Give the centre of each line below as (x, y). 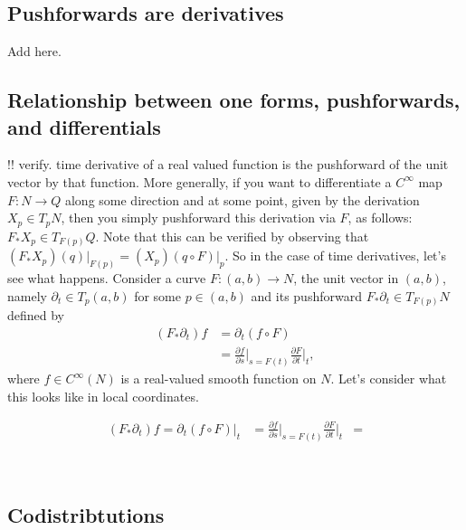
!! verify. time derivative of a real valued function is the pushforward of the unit (228, 164)
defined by (36, 315)
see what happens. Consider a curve (107, 278)
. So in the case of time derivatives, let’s (335, 256)
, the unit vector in (346, 278)
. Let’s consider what (389, 379)
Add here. (34, 51)
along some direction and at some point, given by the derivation (242, 199)
